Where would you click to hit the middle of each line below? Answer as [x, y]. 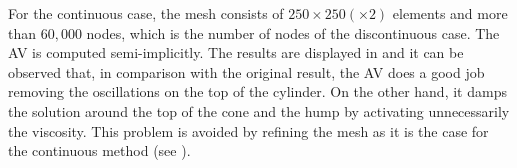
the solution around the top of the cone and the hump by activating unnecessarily [259, 110]
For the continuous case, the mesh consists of [146, 13]
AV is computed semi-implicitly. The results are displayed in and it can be [236, 52]
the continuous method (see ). [99, 150]
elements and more [450, 13]
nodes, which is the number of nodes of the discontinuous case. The [293, 32]
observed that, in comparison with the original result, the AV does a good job [246, 71]
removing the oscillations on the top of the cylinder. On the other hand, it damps [257, 91]
